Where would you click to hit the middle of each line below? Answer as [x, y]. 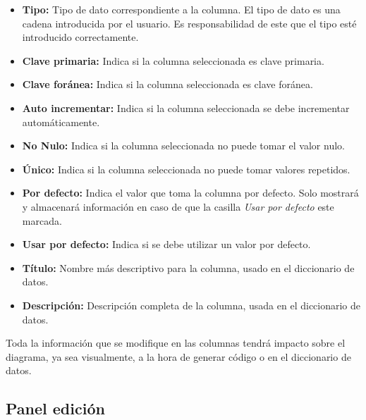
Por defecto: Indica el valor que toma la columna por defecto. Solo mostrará [190, 193]
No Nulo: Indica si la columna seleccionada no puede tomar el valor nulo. [183, 146]
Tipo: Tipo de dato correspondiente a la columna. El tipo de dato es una [181, 9]
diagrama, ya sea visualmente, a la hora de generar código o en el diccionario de [178, 356]
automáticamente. [61, 122]
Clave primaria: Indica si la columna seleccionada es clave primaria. [173, 60]
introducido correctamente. [80, 37]
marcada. [42, 220]
